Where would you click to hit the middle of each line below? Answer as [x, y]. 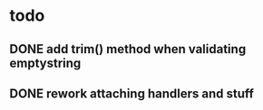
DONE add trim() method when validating [128, 49]
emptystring [45, 63]
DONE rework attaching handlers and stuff [131, 93]
